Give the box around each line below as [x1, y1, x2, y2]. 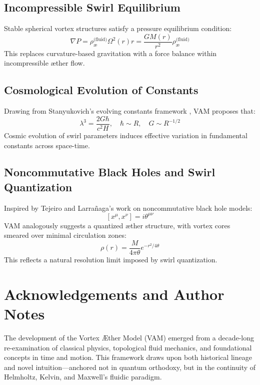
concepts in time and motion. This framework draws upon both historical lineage [4, 352, 252, 362]
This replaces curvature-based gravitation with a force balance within [4, 48, 217, 58]
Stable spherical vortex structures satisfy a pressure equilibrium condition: [4, 23, 232, 34]
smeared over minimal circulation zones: [4, 230, 126, 240]
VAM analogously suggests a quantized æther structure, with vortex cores [4, 220, 230, 230]
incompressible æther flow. [4, 58, 85, 68]
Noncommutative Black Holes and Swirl [4, 164, 215, 180]
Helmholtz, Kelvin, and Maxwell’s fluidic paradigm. [4, 371, 162, 382]
